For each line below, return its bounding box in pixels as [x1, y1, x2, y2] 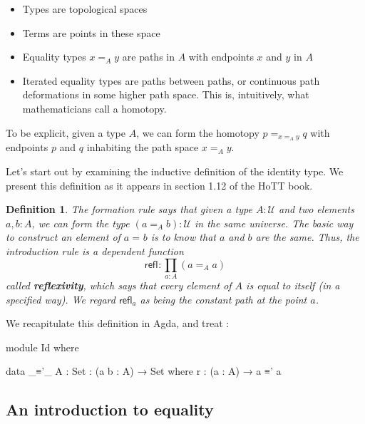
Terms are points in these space [22, 25, 160, 40]
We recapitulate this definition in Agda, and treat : [6, 316, 230, 331]
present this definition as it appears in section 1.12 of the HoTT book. [6, 177, 313, 192]
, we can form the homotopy [136, 125, 259, 140]
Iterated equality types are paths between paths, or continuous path [22, 73, 320, 88]
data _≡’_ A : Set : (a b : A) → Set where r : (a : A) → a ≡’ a [6, 363, 282, 378]
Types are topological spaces [22, 1, 148, 16]
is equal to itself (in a [246, 277, 340, 292]
